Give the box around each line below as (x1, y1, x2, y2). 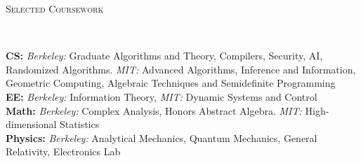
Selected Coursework (6, 1, 104, 15)
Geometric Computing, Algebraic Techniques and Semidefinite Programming (6, 76, 336, 90)
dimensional (6, 117, 57, 132)
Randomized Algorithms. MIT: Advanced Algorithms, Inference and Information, (6, 62, 356, 76)
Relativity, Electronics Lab (6, 144, 121, 159)
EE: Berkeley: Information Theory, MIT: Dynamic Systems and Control (6, 89, 317, 104)
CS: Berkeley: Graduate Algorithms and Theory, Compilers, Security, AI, (6, 48, 323, 63)
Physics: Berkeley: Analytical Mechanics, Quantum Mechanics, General (6, 130, 317, 145)
